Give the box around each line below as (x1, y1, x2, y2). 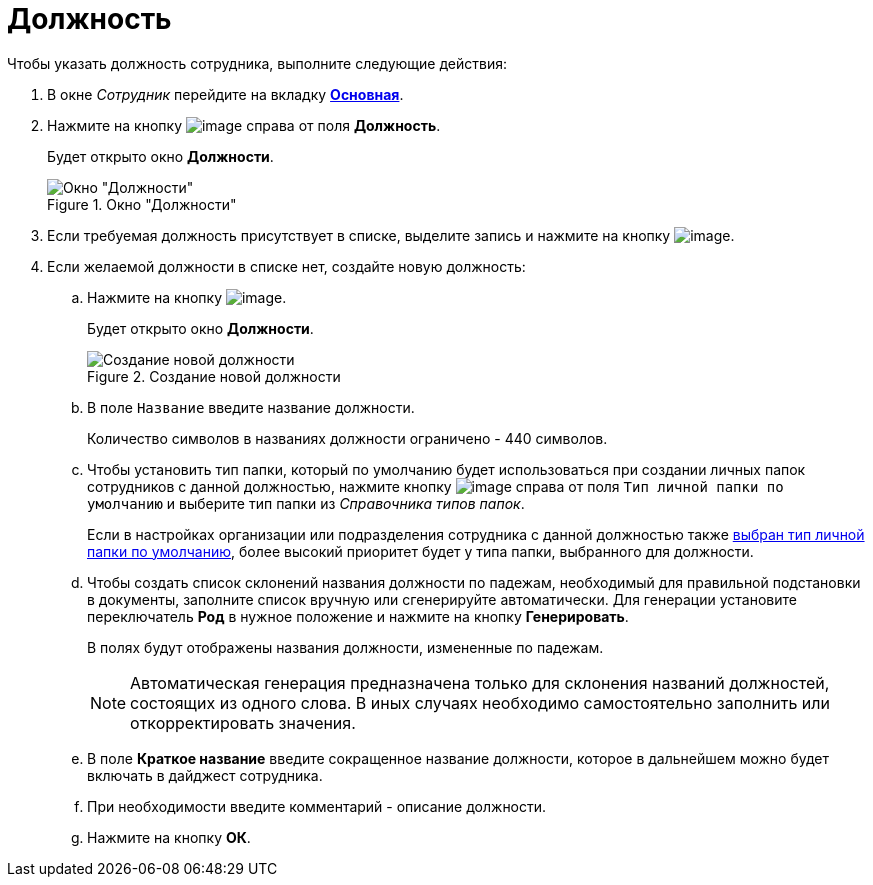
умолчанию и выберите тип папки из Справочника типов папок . (87, 494, 525, 512)
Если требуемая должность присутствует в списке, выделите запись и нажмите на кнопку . (47, 226, 735, 244)
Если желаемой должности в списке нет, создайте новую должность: (47, 257, 526, 275)
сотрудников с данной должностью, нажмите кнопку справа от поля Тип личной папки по (87, 477, 784, 495)
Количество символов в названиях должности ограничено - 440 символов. (87, 429, 608, 447)
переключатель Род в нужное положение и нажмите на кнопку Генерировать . (87, 607, 629, 625)
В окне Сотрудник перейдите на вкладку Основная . (47, 85, 404, 103)
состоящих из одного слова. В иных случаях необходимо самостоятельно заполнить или (130, 692, 830, 713)
